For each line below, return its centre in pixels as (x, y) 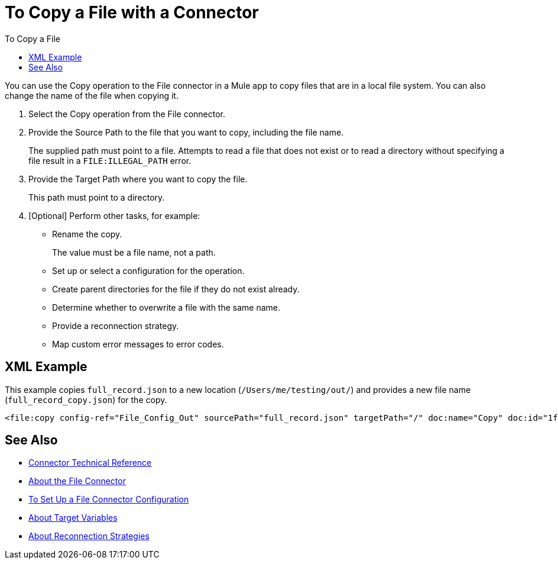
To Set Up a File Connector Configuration (109, 499)
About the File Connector (77, 481)
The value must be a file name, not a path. (134, 252)
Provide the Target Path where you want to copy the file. (138, 179)
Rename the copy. (87, 234)
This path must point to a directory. (97, 197)
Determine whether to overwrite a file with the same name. (166, 307)
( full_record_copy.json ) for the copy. (86, 399)
